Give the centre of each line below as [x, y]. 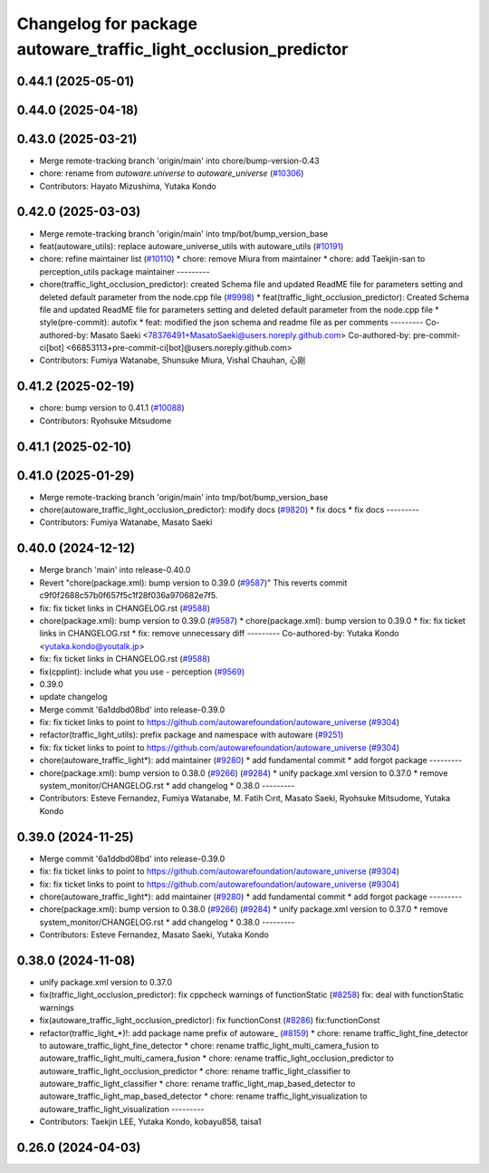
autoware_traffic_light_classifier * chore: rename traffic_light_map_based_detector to [197, 1084]
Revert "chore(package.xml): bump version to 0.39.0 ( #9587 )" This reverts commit [193, 582]
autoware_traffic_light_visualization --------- [122, 1109]
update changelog [73, 697]
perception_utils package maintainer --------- [125, 271]
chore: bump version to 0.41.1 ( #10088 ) [112, 408]
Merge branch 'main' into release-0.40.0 [115, 570]
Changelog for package [107, 24]
